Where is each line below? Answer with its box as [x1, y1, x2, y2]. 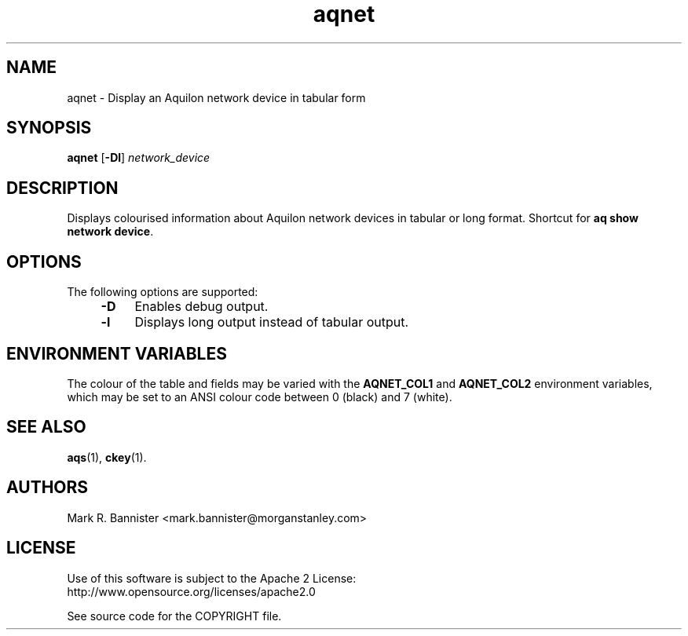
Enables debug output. [134, 298, 269, 315]
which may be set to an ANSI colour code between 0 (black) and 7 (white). [67, 389, 452, 404]
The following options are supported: [67, 285, 258, 299]
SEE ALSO [6, 417, 86, 437]
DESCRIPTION [6, 177, 119, 198]
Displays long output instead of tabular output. [134, 314, 409, 331]
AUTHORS [6, 477, 89, 498]
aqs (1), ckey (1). [67, 450, 147, 464]
